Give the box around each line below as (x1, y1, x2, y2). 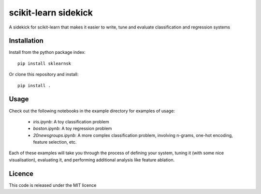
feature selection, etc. (33, 139, 77, 145)
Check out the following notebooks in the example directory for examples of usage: (9, 108, 175, 114)
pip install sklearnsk (17, 60, 72, 66)
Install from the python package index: (9, 49, 86, 55)
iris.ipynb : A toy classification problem (33, 119, 109, 124)
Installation (9, 37, 43, 45)
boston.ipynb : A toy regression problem (33, 126, 112, 132)
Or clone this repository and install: (9, 72, 79, 77)
